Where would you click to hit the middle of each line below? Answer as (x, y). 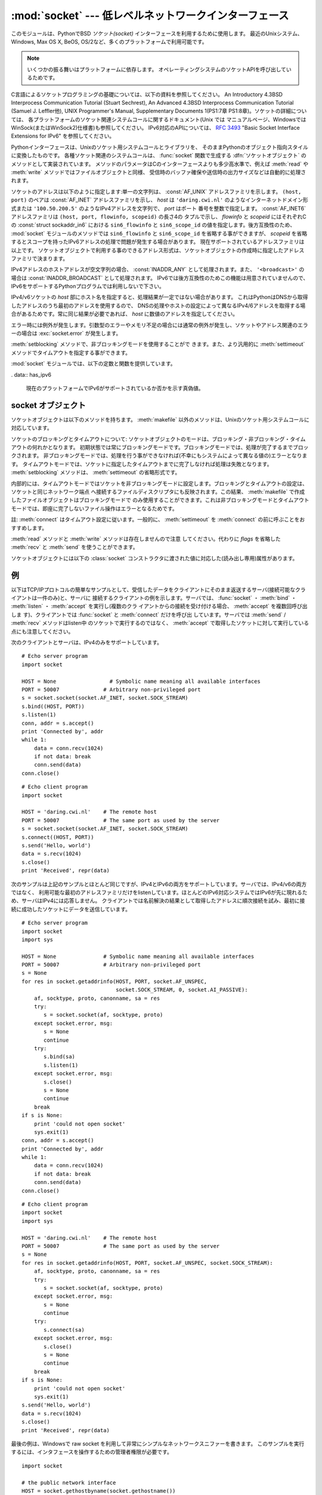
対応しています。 (32, 428)
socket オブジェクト (48, 405)
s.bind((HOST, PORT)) (53, 706)
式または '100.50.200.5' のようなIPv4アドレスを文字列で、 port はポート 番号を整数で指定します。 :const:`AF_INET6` (159, 208)
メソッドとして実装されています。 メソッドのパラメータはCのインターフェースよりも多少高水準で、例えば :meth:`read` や (160, 164)
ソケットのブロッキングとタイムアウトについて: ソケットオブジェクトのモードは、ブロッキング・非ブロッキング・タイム (158, 439)
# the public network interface (69, 1482)
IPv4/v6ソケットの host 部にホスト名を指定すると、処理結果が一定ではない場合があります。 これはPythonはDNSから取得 (160, 297)
